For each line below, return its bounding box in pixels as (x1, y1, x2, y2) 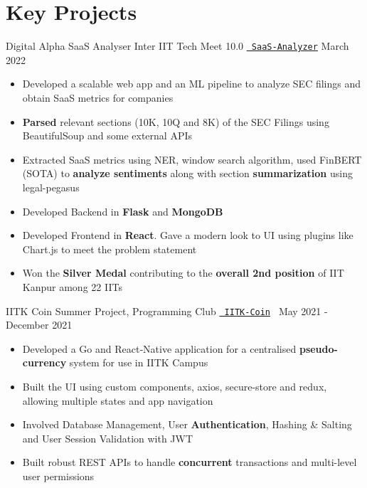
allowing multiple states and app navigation (22, 393, 213, 408)
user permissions (22, 468, 95, 483)
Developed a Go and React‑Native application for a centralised (22, 341, 297, 356)
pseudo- (299, 341, 338, 356)
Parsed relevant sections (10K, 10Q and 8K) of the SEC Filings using (22, 114, 329, 129)
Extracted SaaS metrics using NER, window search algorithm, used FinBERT (22, 152, 362, 166)
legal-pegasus (22, 179, 80, 194)
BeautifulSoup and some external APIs (22, 128, 193, 143)
